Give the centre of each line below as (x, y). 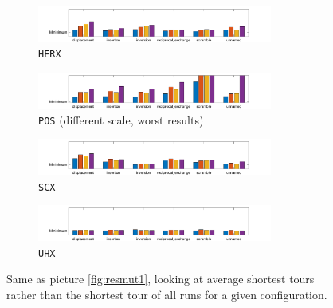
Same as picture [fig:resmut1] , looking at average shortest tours (161, 279)
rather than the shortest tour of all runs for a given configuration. (167, 294)
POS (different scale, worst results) (121, 119)
